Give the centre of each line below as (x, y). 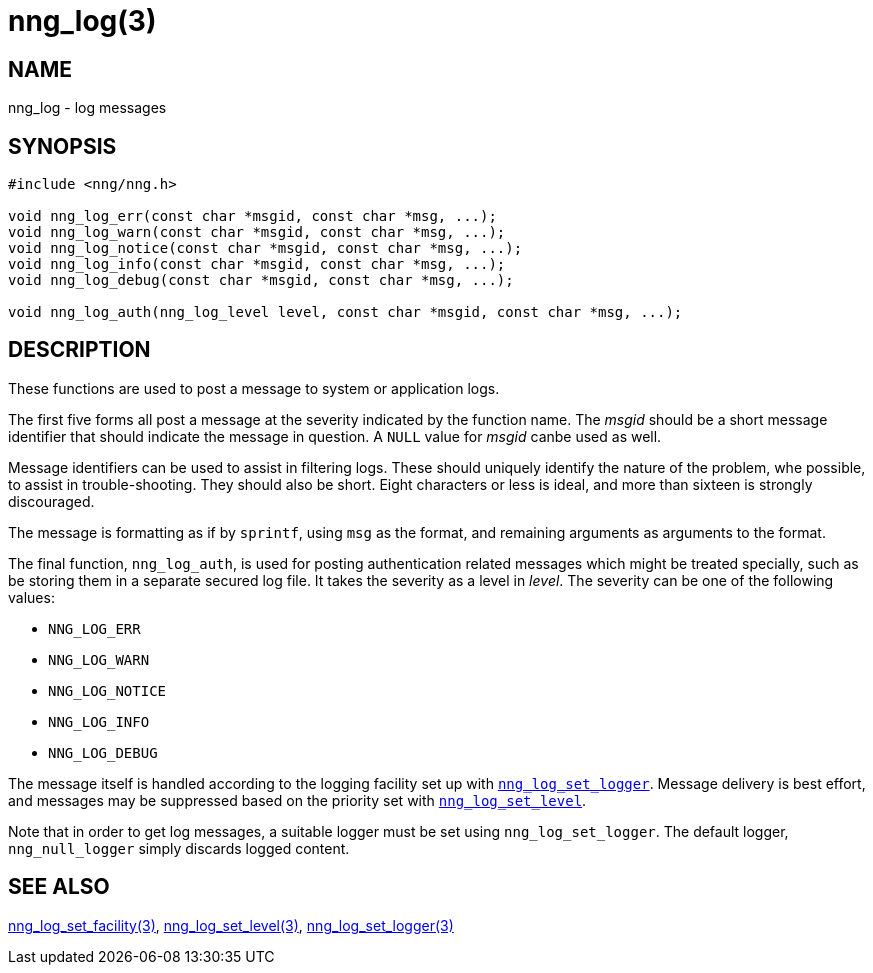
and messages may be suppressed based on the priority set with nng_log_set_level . (297, 800)
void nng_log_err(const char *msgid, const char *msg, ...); (252, 216)
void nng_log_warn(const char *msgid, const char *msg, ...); (257, 232)
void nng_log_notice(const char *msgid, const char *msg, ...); (265, 248)
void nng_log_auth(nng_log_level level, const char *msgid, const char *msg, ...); (345, 312)
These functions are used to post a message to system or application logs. (254, 388)
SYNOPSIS (62, 146)
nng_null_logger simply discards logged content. (179, 848)
